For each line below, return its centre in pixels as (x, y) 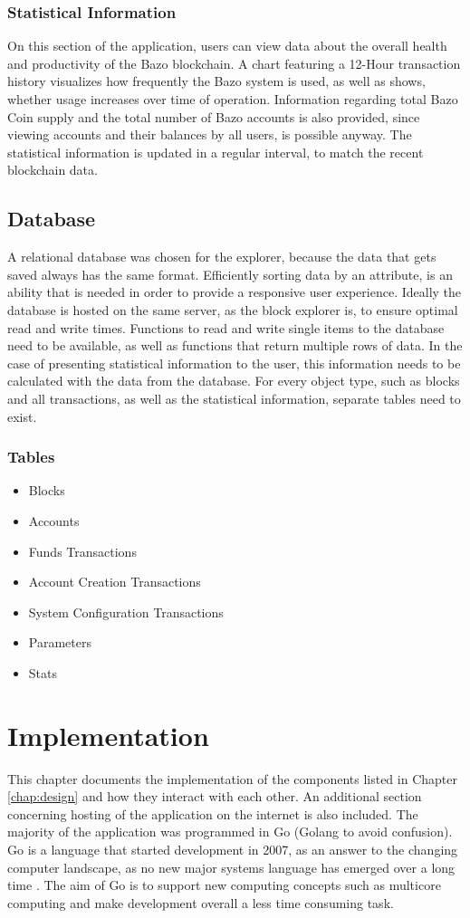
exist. (22, 416)
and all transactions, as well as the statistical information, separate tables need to (234, 398)
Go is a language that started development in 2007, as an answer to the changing (233, 849)
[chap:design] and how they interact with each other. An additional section (215, 796)
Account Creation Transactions (115, 582)
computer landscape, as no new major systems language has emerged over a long (231, 867)
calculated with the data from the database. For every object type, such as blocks (234, 381)
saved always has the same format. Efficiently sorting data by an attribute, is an (230, 274)
